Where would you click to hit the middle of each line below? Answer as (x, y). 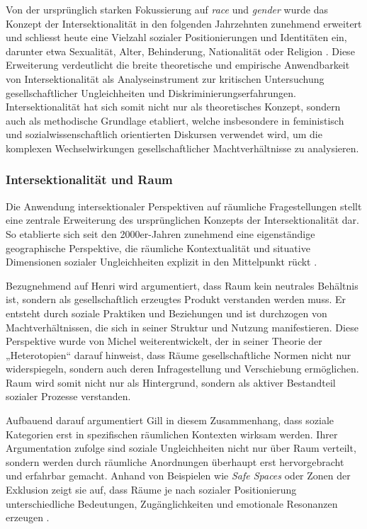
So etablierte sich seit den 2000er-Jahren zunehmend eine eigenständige (160, 233)
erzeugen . (28, 517)
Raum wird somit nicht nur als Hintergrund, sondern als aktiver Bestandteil (171, 382)
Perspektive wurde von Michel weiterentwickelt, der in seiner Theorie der (164, 341)
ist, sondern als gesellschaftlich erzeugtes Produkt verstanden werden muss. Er (176, 299)
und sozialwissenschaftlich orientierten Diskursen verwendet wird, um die (164, 134)
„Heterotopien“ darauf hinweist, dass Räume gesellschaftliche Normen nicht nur (179, 354)
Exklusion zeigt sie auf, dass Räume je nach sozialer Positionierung (151, 490)
